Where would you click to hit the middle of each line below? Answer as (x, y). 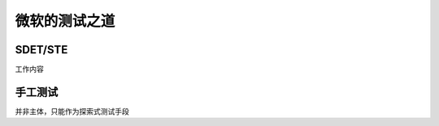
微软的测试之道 (65, 21)
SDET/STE (41, 50)
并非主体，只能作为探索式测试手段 (72, 111)
